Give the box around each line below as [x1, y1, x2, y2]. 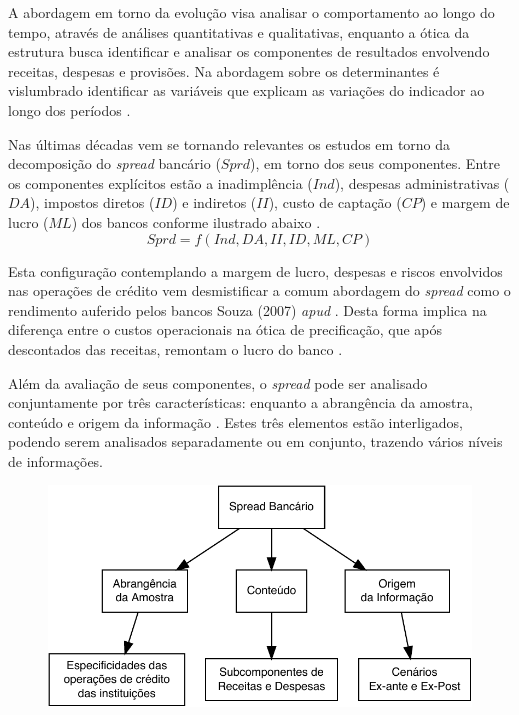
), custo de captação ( [268, 192, 402, 213]
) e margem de [420, 192, 510, 213]
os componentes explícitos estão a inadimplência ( [8, 172, 313, 193]
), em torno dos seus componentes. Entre [250, 153, 500, 174]
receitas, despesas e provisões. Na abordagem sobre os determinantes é [8, 60, 440, 81]
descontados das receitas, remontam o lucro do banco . [8, 338, 343, 359]
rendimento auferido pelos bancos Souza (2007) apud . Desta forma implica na [8, 299, 487, 320]
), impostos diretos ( [30, 192, 155, 213]
